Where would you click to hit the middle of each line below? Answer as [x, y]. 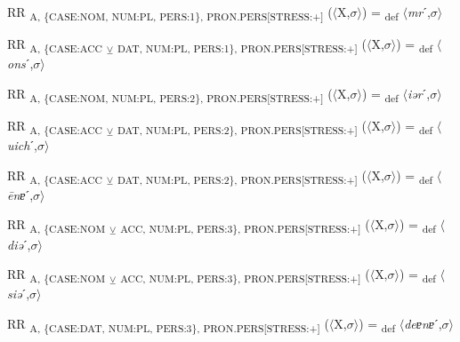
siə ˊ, [19, 294]
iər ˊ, [419, 93]
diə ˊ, [19, 244]
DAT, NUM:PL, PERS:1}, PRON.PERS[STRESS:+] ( [242, 45]
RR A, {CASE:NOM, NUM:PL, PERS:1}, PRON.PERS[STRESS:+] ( [170, 13]
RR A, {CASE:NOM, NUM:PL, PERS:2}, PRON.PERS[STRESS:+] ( [170, 94]
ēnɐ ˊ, [20, 194]
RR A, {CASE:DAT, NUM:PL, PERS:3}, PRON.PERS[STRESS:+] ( [168, 324]
